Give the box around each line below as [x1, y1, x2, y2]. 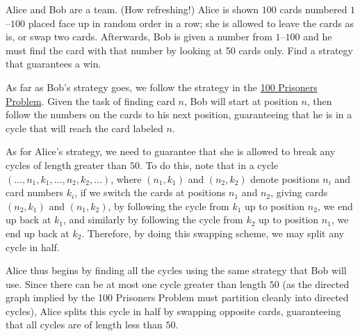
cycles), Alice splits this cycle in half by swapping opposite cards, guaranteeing [6, 303, 341, 318]
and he [303, 29, 332, 44]
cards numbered [279, 2, 347, 16]
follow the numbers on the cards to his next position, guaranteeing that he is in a [6, 107, 352, 122]
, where [111, 171, 142, 186]
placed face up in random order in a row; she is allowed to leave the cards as [28, 15, 354, 30]
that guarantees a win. [6, 56, 101, 71]
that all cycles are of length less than [6, 317, 163, 332]
